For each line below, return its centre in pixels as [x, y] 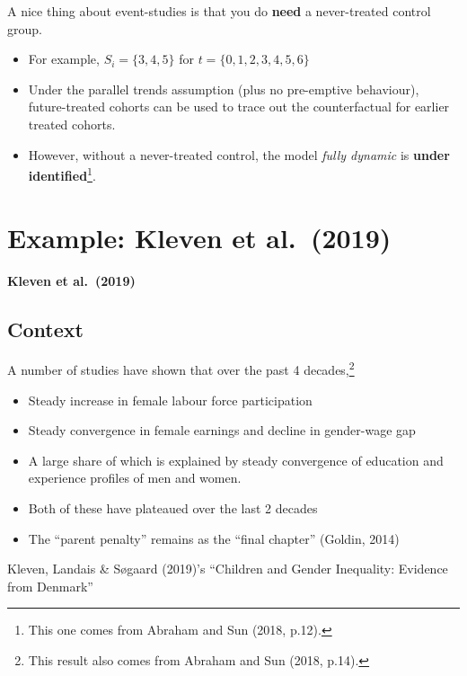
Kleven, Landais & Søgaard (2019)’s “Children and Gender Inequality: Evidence [228, 569]
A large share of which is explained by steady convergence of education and [236, 460]
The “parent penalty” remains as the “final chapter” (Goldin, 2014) [214, 538]
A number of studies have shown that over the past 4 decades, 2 [181, 368]
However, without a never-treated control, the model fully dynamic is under [239, 154]
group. [25, 28]
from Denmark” [50, 586]
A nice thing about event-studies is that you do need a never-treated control [219, 11]
